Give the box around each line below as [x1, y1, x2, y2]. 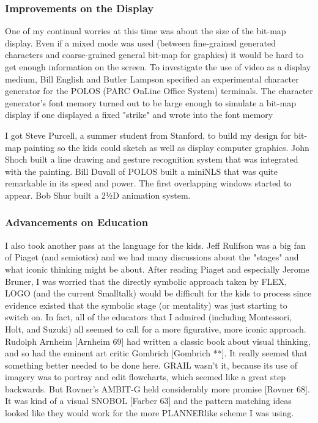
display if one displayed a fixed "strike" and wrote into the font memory [5, 108, 273, 121]
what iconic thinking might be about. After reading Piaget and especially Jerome [5, 262, 309, 275]
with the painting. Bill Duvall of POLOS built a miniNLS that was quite [5, 164, 278, 177]
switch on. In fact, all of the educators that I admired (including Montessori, [5, 311, 292, 323]
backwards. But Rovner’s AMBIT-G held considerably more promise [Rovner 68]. [5, 382, 310, 395]
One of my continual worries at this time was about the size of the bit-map [5, 24, 286, 37]
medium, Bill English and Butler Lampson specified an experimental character [5, 72, 299, 85]
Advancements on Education [5, 215, 149, 230]
